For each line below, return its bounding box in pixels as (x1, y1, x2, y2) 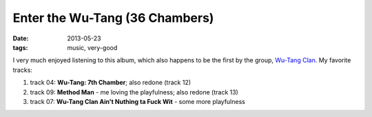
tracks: (12, 66, 32, 74)
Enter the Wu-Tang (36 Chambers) (12, 10, 214, 25)
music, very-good (67, 43, 118, 51)
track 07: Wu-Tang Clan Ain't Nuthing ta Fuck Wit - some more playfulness (30, 97, 246, 105)
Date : (12, 34, 29, 42)
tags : (12, 43, 28, 51)
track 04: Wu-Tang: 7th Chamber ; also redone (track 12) (30, 79, 192, 87)
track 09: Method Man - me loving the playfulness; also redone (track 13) (30, 88, 239, 96)
